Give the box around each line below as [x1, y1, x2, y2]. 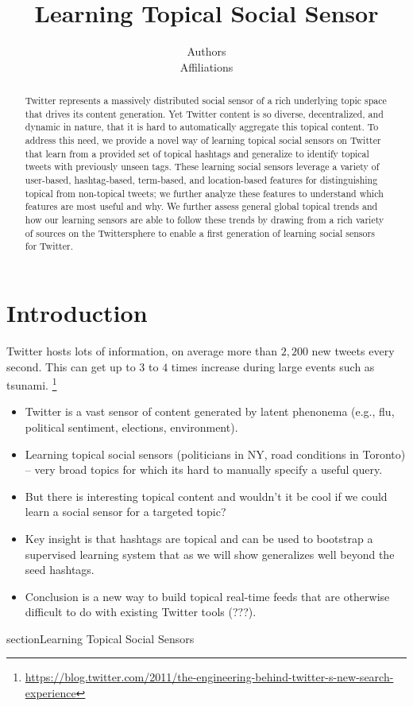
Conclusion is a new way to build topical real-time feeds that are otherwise [25, 588, 390, 604]
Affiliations [179, 58, 234, 75]
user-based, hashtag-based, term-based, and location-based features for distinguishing [25, 173, 378, 187]
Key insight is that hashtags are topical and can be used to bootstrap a [25, 529, 373, 546]
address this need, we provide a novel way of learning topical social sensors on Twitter [25, 134, 381, 147]
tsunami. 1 [6, 374, 57, 393]
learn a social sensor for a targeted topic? [25, 503, 226, 520]
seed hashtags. [25, 561, 95, 578]
